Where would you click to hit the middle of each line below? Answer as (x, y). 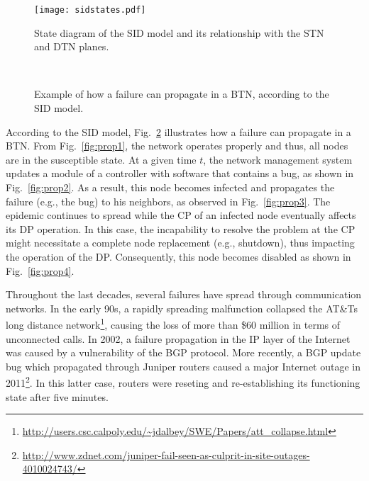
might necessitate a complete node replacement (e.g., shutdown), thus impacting (180, 243)
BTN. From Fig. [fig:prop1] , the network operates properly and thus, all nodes (177, 146)
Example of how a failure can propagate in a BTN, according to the (182, 94)
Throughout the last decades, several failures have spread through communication (184, 294)
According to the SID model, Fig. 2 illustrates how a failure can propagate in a (178, 131)
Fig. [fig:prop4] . (40, 270)
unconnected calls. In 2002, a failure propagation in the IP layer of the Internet (178, 338)
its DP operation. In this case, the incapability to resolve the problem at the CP (181, 228)
